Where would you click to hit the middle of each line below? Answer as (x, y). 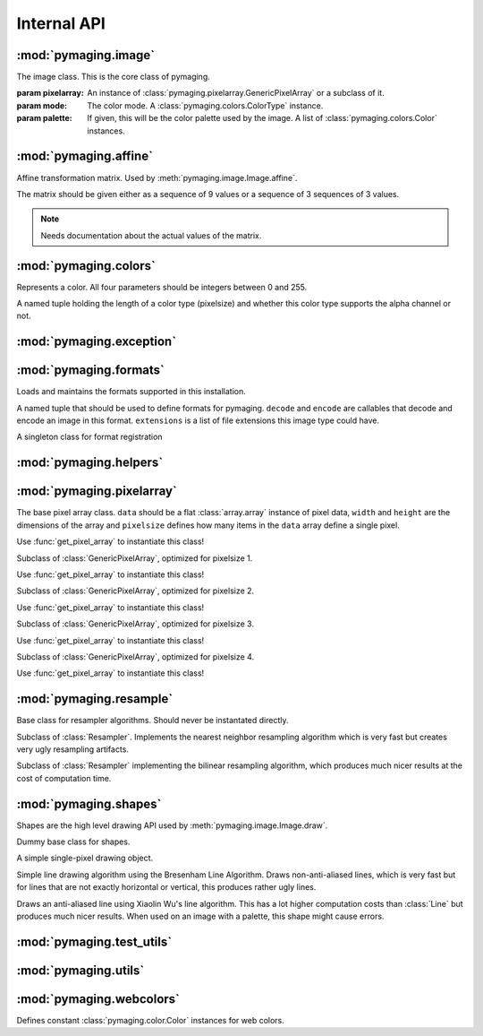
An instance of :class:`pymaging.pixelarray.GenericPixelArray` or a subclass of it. (236, 93)
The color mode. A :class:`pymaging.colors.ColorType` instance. (205, 105)
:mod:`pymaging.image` (86, 55)
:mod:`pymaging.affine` (85, 156)
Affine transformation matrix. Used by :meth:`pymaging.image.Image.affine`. (157, 177)
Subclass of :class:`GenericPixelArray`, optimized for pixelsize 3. (136, 624)
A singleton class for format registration (89, 437)
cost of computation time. (64, 778)
